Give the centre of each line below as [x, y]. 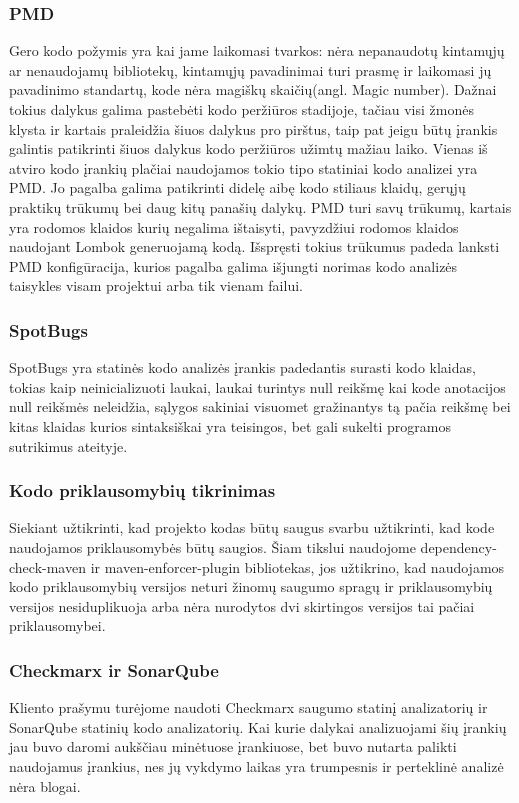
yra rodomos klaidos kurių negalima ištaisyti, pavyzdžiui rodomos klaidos [234, 226]
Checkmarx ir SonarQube [114, 669]
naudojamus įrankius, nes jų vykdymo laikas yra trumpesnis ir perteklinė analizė [256, 765]
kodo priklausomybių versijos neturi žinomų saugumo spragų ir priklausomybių [251, 586]
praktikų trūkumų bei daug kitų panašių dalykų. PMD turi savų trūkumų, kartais [260, 206]
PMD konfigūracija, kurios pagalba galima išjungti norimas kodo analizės [233, 265]
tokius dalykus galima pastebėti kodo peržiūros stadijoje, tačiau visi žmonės [241, 109]
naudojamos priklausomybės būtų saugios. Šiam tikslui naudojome [212, 546]
